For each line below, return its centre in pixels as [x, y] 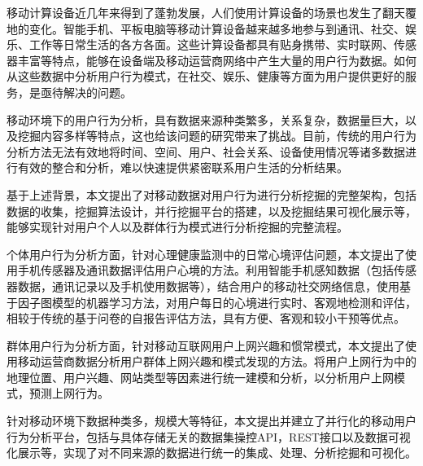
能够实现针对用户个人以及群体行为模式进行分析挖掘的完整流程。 [177, 227]
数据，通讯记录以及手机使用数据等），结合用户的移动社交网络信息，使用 [208, 286]
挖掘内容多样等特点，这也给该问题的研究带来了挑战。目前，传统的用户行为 [217, 136]
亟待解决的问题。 [86, 92]
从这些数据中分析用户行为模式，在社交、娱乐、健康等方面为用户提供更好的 [206, 76]
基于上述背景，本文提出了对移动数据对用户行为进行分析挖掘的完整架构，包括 [211, 194]
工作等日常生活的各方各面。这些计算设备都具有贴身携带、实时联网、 [211, 44]
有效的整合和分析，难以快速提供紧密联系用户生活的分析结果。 [183, 167]
